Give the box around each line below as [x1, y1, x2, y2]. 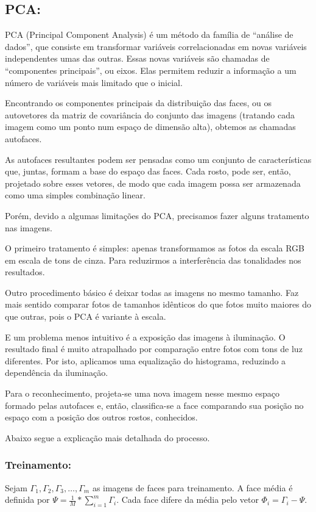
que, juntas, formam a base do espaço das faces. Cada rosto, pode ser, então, [5, 165, 291, 178]
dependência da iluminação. [5, 366, 108, 379]
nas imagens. [5, 221, 52, 234]
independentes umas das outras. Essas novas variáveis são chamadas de [5, 52, 270, 65]
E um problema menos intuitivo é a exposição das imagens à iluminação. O [5, 330, 286, 343]
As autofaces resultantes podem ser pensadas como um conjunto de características [5, 153, 312, 165]
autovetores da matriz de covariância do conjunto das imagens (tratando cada [5, 108, 295, 121]
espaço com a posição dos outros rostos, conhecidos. [5, 411, 198, 424]
